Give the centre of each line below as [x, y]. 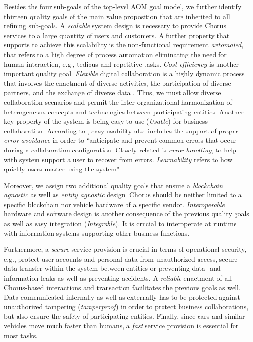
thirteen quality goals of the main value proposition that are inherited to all [117, 16]
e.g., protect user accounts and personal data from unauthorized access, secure [121, 258]
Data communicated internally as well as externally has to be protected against [122, 297]
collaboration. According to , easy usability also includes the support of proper [121, 130]
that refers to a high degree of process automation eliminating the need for [115, 54]
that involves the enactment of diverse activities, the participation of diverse [117, 83]
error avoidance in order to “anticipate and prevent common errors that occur [120, 140]
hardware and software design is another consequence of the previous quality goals [126, 214]
